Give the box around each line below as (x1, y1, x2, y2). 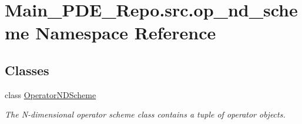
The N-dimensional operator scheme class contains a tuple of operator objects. (5, 108, 286, 120)
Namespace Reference (35, 21, 216, 45)
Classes (5, 61, 49, 79)
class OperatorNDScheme (5, 88, 96, 100)
